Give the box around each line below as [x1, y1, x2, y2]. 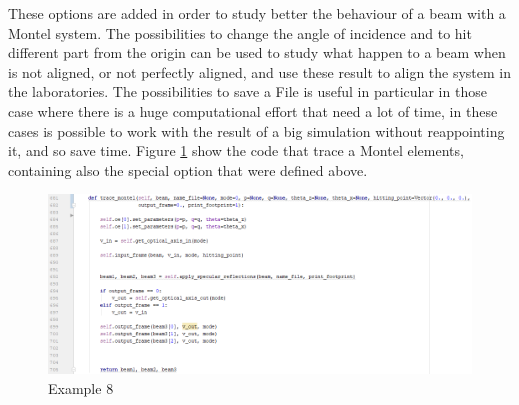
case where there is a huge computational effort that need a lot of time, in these [8, 100, 498, 121]
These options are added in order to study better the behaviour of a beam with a [8, 3, 506, 23]
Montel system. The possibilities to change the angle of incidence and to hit [8, 22, 472, 43]
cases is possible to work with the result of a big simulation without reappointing [8, 120, 505, 141]
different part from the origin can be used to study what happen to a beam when [8, 42, 506, 63]
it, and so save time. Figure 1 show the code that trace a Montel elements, [8, 140, 464, 161]
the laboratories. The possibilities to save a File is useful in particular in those [8, 81, 487, 102]
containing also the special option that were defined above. [8, 159, 368, 180]
